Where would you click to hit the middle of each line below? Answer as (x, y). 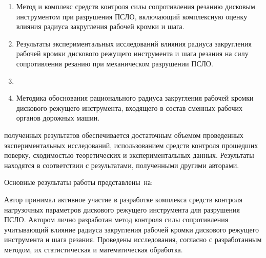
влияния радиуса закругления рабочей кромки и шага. (100, 26)
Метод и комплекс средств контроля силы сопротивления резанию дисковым (136, 6)
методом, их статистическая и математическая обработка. (94, 249)
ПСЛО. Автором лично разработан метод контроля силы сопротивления (116, 219)
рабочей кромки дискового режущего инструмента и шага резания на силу (132, 53)
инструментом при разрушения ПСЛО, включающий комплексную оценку (132, 16)
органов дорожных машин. (58, 118)
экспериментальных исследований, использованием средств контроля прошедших (131, 145)
